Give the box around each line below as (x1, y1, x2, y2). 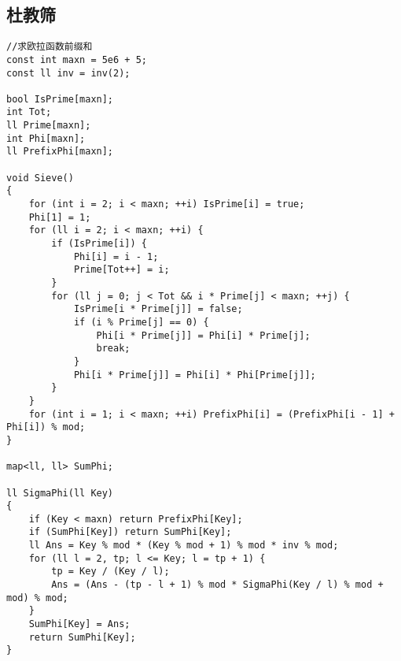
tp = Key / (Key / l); (51, 566, 170, 577)
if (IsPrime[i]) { (51, 238, 147, 250)
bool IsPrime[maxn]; (6, 93, 114, 105)
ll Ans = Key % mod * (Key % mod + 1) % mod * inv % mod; (28, 540, 339, 551)
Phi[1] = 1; (28, 211, 91, 223)
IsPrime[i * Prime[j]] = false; (73, 303, 243, 315)
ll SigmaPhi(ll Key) (6, 487, 114, 499)
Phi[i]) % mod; (6, 421, 86, 433)
